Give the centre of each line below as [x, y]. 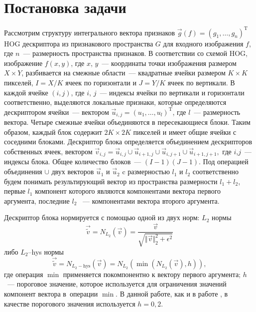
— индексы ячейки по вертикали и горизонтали [172, 92]
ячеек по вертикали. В [201, 82]
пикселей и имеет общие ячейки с [185, 132]
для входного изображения [203, 43]
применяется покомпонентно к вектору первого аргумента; [152, 274]
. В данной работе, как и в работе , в [172, 293]
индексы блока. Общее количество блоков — [73, 161]
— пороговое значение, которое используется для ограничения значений [117, 284]
